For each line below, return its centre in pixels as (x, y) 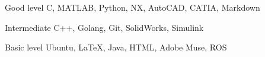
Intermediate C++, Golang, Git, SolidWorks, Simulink (104, 27)
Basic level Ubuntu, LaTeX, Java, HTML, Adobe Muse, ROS (116, 47)
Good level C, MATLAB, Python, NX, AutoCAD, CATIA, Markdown (132, 7)
